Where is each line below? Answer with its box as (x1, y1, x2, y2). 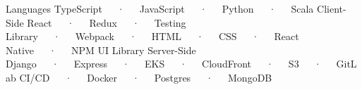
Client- (317, 1, 346, 15)
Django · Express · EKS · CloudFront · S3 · (6, 56, 322, 71)
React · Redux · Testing (27, 15, 186, 30)
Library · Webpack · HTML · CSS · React (6, 29, 299, 44)
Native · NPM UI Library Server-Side (6, 42, 196, 57)
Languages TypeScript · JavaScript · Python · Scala (6, 1, 314, 15)
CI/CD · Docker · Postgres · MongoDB (19, 70, 272, 84)
